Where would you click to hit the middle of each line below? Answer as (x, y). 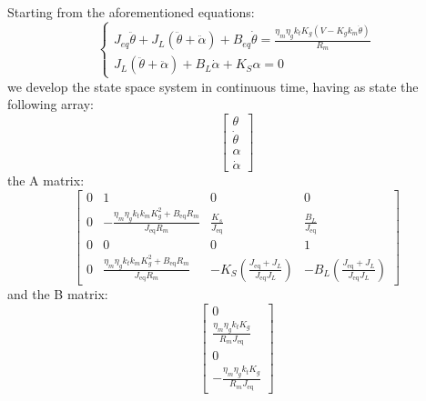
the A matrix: (46, 180)
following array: (51, 104)
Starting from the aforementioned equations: (131, 12)
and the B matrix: (58, 293)
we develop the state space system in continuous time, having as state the (213, 86)
